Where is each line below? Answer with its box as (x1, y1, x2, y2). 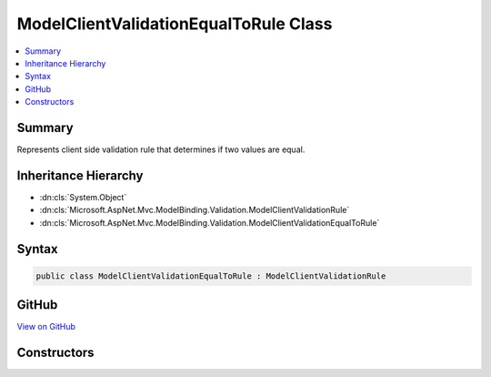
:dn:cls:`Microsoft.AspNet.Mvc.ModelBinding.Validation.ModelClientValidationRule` (39, 205, 350, 216)
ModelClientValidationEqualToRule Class (16, 14, 333, 34)
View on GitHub (16, 321, 76, 332)
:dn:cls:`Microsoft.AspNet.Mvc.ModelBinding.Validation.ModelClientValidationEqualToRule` (39, 217, 380, 228)
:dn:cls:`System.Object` (39, 191, 127, 202)
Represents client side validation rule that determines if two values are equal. (16, 144, 306, 155)
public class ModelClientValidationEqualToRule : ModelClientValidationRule (35, 270, 386, 281)
